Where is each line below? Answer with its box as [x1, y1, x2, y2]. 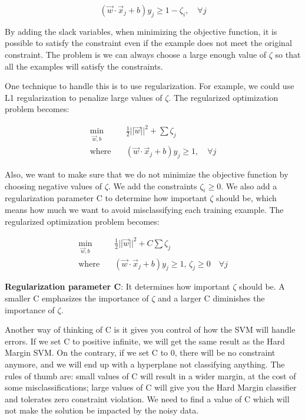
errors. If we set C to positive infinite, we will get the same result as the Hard [5, 334, 285, 347]
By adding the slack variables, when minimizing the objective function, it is [5, 25, 277, 37]
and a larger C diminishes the [157, 292, 265, 304]
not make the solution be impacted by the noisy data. [5, 404, 199, 416]
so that [275, 48, 301, 60]
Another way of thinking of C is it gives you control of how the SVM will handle [5, 323, 296, 336]
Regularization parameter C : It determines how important [5, 280, 230, 293]
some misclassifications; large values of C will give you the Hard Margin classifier [5, 381, 297, 393]
